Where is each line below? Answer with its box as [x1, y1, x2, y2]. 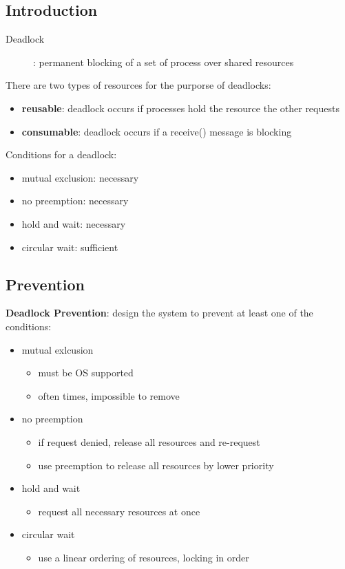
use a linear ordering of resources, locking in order [38, 550, 249, 564]
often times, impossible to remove [38, 388, 180, 402]
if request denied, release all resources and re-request [38, 434, 260, 449]
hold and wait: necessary [21, 216, 126, 230]
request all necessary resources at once [38, 504, 200, 518]
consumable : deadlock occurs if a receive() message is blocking [21, 124, 292, 138]
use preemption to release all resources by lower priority [38, 458, 274, 472]
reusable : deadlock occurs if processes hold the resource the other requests [21, 100, 339, 115]
